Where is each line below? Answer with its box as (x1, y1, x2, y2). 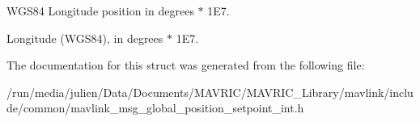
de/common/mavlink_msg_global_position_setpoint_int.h (6, 99, 304, 116)
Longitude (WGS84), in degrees (6, 29, 163, 46)
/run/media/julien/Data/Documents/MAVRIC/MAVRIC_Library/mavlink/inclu (6, 83, 414, 100)
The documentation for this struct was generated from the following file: (6, 57, 365, 74)
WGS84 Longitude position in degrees (6, 2, 194, 19)
